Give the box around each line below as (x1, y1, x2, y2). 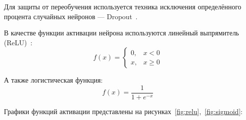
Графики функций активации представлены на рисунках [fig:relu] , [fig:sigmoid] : (4, 106, 243, 117)
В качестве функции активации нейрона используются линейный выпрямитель (4, 28, 239, 38)
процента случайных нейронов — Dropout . (4, 11, 138, 21)
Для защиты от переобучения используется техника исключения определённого (4, 1, 242, 11)
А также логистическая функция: (4, 75, 103, 85)
